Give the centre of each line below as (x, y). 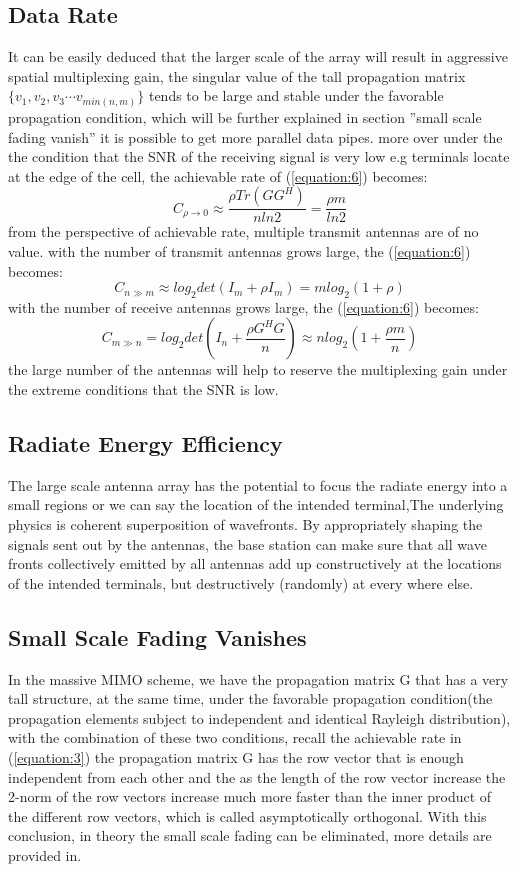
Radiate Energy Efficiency (145, 443)
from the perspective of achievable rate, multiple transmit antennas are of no (243, 231)
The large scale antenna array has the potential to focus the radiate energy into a (258, 484)
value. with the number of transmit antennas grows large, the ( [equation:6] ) (239, 250)
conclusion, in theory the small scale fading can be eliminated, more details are (250, 835)
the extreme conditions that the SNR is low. (143, 389)
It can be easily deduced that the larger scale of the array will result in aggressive (258, 56)
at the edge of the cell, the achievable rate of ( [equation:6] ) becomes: (218, 175)
